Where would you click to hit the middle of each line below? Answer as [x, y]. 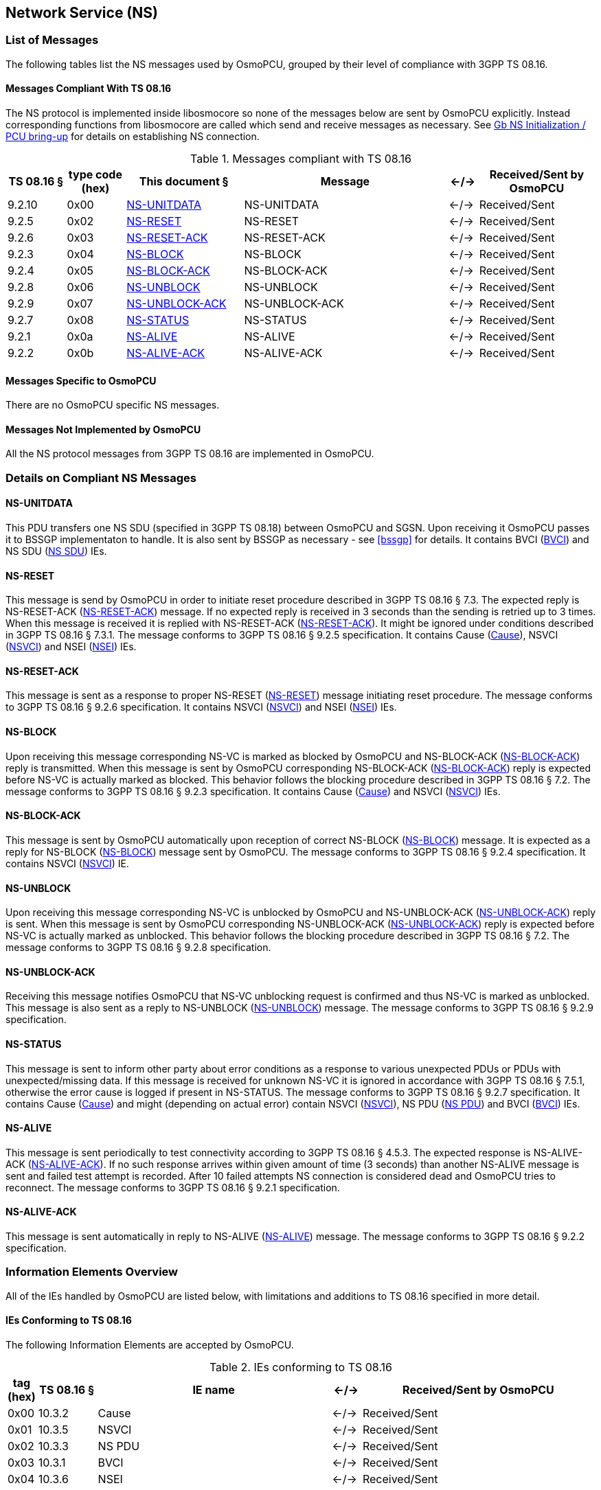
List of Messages [52, 40]
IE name [214, 1389]
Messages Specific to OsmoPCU [81, 380]
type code [95, 175]
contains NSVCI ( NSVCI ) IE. [67, 863]
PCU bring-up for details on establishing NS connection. [133, 137]
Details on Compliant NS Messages [101, 478]
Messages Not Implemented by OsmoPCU [103, 429]
